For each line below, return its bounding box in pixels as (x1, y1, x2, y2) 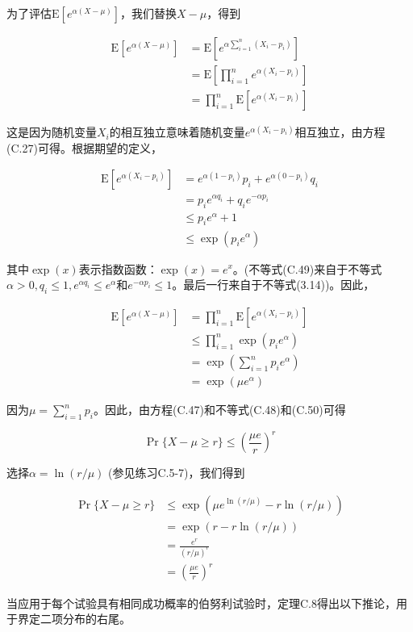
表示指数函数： (78, 260, 158, 277)
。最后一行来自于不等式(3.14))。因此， (172, 276, 375, 293)
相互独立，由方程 (294, 123, 386, 140)
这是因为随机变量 (6, 123, 97, 140)
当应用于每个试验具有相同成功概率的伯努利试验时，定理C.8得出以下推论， (6, 594, 396, 611)
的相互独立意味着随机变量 (109, 123, 245, 140)
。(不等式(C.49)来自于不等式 (232, 260, 382, 277)
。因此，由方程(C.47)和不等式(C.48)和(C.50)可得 (94, 401, 346, 418)
